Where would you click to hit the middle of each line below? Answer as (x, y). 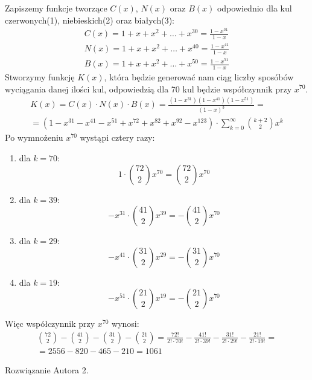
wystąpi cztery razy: (117, 137)
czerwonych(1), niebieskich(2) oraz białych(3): (90, 20)
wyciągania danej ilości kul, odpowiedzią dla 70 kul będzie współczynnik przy (148, 89)
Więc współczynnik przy (50, 324)
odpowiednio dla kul (254, 8)
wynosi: (126, 324)
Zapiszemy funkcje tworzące (56, 8)
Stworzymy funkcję (40, 76)
